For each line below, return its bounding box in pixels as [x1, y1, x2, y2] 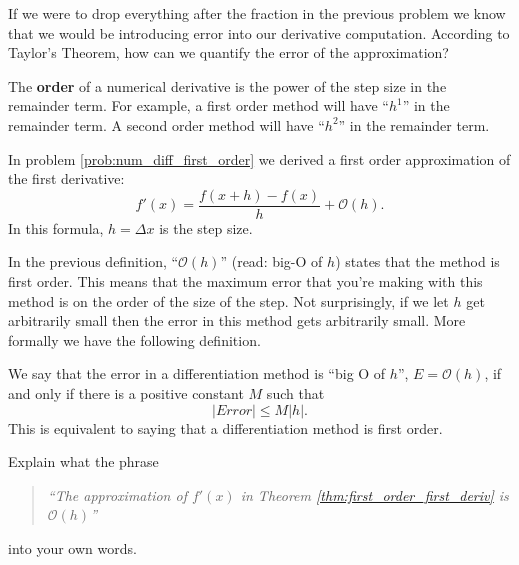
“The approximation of [47, 484, 187, 505]
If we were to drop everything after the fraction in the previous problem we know [8, 3, 506, 23]
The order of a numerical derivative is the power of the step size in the [8, 75, 447, 96]
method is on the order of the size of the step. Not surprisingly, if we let [8, 290, 449, 311]
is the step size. [159, 217, 253, 238]
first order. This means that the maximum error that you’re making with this [8, 271, 483, 291]
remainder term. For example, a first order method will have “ [8, 95, 389, 116]
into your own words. [8, 537, 137, 558]
